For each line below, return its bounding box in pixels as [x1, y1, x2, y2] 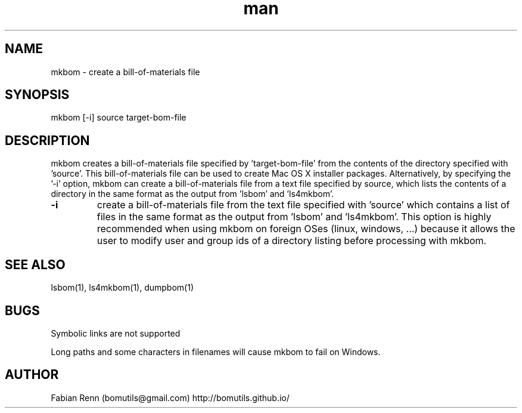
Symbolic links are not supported [51, 328, 181, 338]
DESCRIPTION [5, 132, 90, 148]
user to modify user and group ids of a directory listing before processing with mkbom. [97, 235, 487, 247]
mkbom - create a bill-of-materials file [51, 66, 200, 77]
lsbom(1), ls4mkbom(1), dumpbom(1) [51, 282, 194, 293]
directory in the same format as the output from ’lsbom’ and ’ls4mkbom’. [51, 189, 334, 199]
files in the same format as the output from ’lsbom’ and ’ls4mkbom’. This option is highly [97, 211, 492, 223]
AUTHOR [5, 367, 59, 383]
